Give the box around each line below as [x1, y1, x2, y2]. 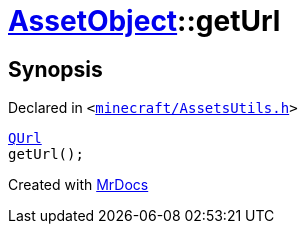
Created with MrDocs [8, 176, 149, 194]
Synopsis [8, 56, 103, 82]
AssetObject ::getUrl [8, 4, 281, 38]
